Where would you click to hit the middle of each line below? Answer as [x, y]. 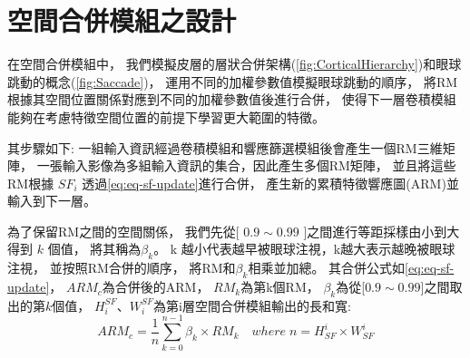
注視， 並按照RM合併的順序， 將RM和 [122, 268]
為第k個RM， [280, 287]
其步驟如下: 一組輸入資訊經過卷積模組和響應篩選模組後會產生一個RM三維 [225, 147]
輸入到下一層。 [52, 201]
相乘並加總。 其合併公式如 [327, 268]
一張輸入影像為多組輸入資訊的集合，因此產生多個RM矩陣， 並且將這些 [246, 165]
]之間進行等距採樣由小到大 [382, 231]
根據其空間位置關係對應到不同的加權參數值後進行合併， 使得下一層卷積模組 [232, 99]
